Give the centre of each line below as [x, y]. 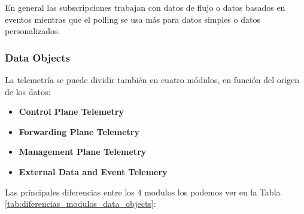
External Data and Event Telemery [93, 171]
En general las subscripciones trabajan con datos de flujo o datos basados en [145, 7]
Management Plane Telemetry [83, 152]
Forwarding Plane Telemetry [79, 131]
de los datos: [28, 91]
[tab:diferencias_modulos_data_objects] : [80, 204]
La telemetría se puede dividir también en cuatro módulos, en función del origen [152, 80]
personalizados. [33, 31]
